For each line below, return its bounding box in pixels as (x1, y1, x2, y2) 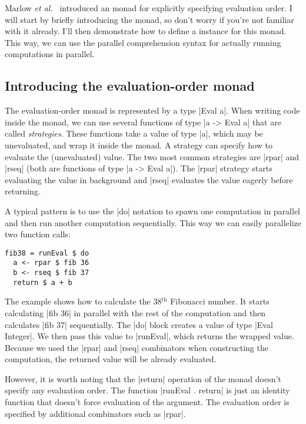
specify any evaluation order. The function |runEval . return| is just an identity (5, 384, 290, 396)
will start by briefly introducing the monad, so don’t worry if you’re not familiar (5, 13, 294, 25)
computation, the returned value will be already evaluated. (5, 353, 217, 365)
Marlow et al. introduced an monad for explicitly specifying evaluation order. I (5, 2, 292, 14)
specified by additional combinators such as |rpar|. (5, 407, 186, 419)
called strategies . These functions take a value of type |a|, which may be (5, 127, 263, 140)
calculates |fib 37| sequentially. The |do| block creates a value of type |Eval (5, 318, 273, 330)
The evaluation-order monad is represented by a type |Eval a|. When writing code (5, 104, 300, 117)
